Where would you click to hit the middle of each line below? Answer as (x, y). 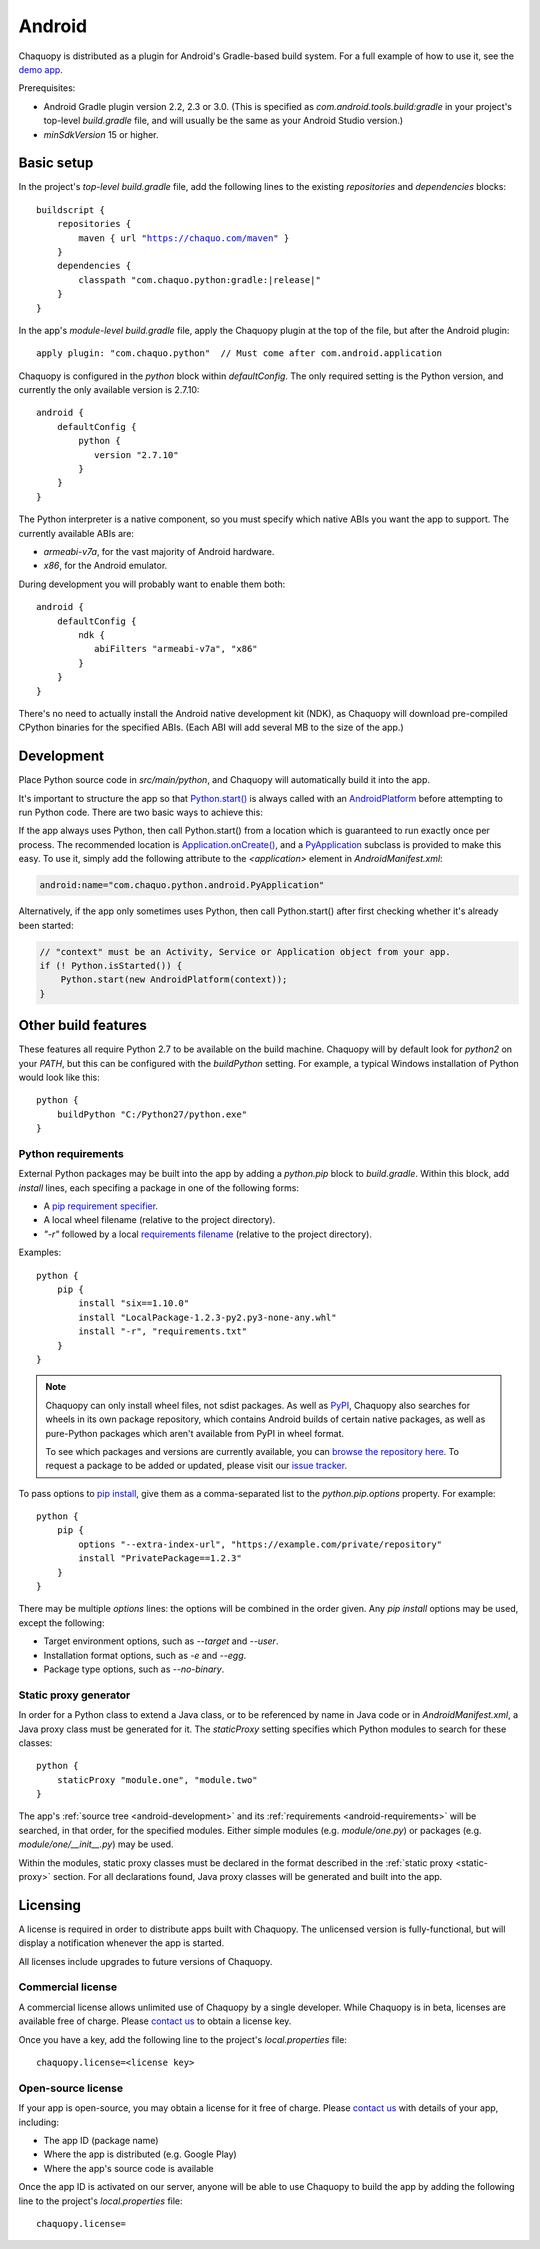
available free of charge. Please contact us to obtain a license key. (155, 2021)
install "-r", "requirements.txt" (163, 1331)
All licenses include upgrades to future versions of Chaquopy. (145, 1961)
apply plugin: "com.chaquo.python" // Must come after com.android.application (239, 353)
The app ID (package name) (101, 2140)
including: (39, 2122)
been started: (46, 925)
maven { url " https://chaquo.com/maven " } (184, 238)
